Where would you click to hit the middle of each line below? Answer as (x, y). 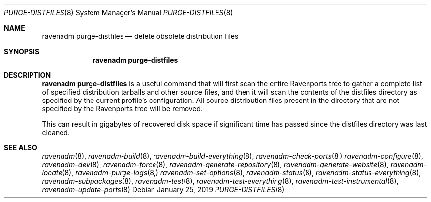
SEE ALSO (21, 148)
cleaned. (56, 132)
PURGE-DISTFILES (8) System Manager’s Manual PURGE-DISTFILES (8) (119, 13)
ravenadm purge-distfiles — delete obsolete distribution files (140, 36)
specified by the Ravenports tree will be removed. (123, 109)
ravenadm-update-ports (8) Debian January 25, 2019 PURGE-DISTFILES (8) (163, 189)
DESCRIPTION (28, 75)
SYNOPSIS (22, 51)
